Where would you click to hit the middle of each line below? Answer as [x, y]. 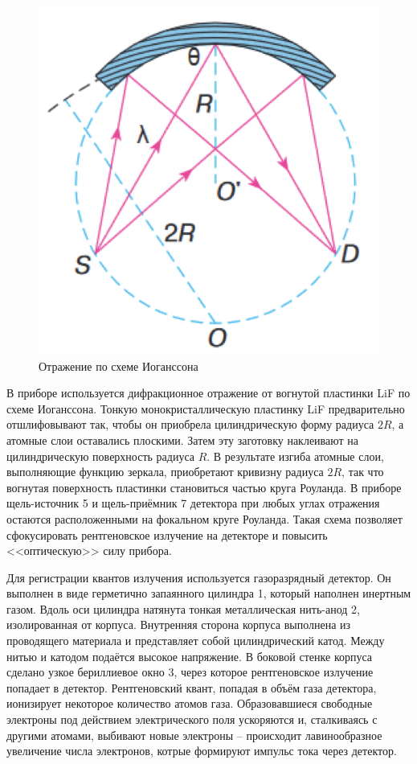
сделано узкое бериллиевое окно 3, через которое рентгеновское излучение [190, 672]
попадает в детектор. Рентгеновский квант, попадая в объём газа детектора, [192, 687]
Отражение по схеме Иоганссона [119, 366]
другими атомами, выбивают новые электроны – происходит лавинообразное [194, 735]
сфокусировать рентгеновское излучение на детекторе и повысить [167, 534]
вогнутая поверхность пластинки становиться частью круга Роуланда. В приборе [204, 487]
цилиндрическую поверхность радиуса [100, 456]
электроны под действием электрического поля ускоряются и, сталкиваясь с [192, 719]
